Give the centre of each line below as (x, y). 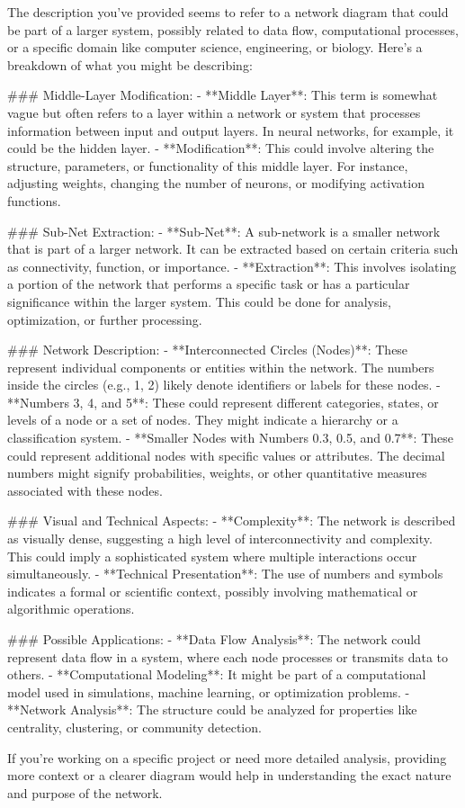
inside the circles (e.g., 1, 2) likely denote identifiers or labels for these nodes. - (224, 385)
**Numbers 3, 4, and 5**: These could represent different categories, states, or (223, 402)
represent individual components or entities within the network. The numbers (221, 367)
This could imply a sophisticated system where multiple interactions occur (212, 556)
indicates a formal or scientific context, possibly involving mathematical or (213, 591)
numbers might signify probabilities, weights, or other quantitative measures (217, 473)
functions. (34, 200)
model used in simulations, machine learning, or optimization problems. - (209, 691)
